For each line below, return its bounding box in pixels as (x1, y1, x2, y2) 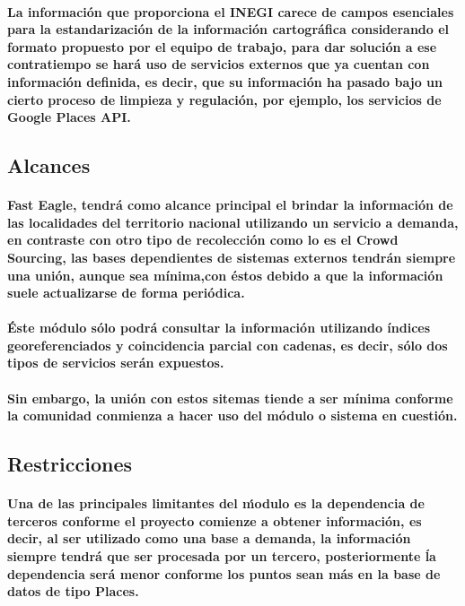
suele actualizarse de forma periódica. (7, 283, 245, 302)
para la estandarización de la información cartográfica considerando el (7, 20, 450, 39)
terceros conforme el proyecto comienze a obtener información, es (7, 511, 422, 530)
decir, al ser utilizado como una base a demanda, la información (7, 529, 411, 548)
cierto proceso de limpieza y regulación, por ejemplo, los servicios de (7, 90, 442, 108)
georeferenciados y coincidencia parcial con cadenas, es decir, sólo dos (7, 335, 448, 354)
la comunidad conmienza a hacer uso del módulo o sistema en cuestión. (7, 406, 458, 425)
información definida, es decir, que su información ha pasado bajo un (7, 72, 443, 91)
